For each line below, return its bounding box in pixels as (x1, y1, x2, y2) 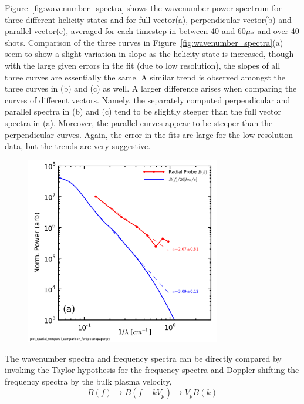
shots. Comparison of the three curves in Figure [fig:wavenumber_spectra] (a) (5, 36, 283, 48)
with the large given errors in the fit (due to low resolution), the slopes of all (5, 59, 281, 71)
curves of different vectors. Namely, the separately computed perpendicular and (5, 93, 291, 106)
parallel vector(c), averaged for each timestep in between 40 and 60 (5, 25, 246, 37)
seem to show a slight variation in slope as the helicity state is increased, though (5, 48, 294, 60)
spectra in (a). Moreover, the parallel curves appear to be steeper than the (5, 116, 273, 129)
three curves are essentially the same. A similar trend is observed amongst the (5, 70, 285, 83)
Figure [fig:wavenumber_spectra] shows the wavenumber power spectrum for (5, 2, 282, 14)
